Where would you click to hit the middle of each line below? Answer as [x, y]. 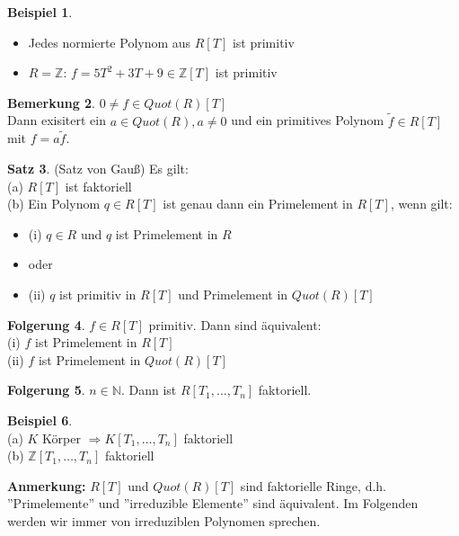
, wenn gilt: [421, 204]
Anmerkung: [47, 485]
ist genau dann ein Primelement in [258, 204]
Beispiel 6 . [40, 420]
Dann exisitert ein [57, 120]
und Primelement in [233, 294]
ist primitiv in [98, 294]
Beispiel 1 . [40, 12]
